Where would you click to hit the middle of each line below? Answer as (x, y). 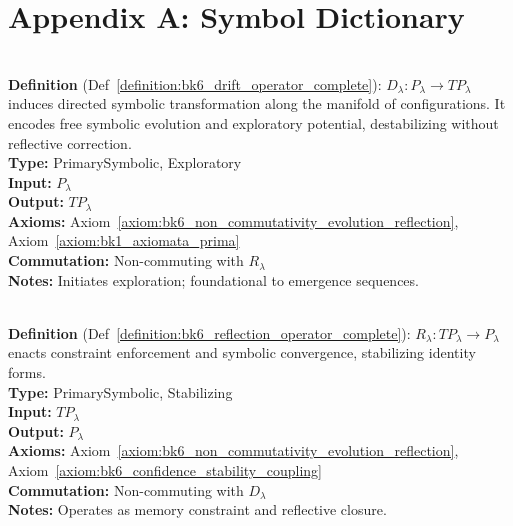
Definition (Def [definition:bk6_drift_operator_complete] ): (195, 83)
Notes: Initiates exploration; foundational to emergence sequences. (213, 279)
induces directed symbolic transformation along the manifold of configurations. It (257, 103)
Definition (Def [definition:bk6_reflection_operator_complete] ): (209, 332)
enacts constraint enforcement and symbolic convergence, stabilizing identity (242, 352)
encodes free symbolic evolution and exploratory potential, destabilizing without (253, 122)
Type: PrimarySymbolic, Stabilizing (120, 391)
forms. (27, 372)
